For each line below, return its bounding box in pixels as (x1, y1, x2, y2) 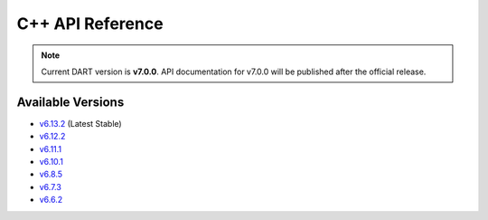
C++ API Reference (16, 14, 164, 33)
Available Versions (16, 94, 125, 110)
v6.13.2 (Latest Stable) (39, 118, 122, 129)
